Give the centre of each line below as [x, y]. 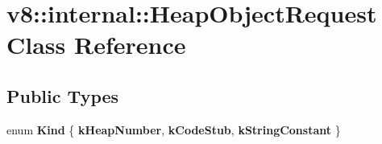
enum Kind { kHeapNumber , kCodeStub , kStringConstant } [174, 129]
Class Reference [96, 45]
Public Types [63, 95]
